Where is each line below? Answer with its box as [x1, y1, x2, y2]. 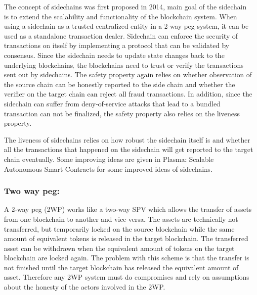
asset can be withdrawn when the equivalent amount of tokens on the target [4, 243, 235, 253]
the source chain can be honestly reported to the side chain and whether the [4, 79, 235, 89]
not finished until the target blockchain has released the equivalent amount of [4, 262, 239, 272]
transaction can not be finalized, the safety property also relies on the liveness [4, 108, 240, 118]
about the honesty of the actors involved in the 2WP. [4, 282, 165, 292]
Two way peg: [4, 185, 60, 197]
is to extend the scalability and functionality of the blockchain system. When [4, 11, 237, 21]
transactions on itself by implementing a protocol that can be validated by [4, 40, 229, 50]
